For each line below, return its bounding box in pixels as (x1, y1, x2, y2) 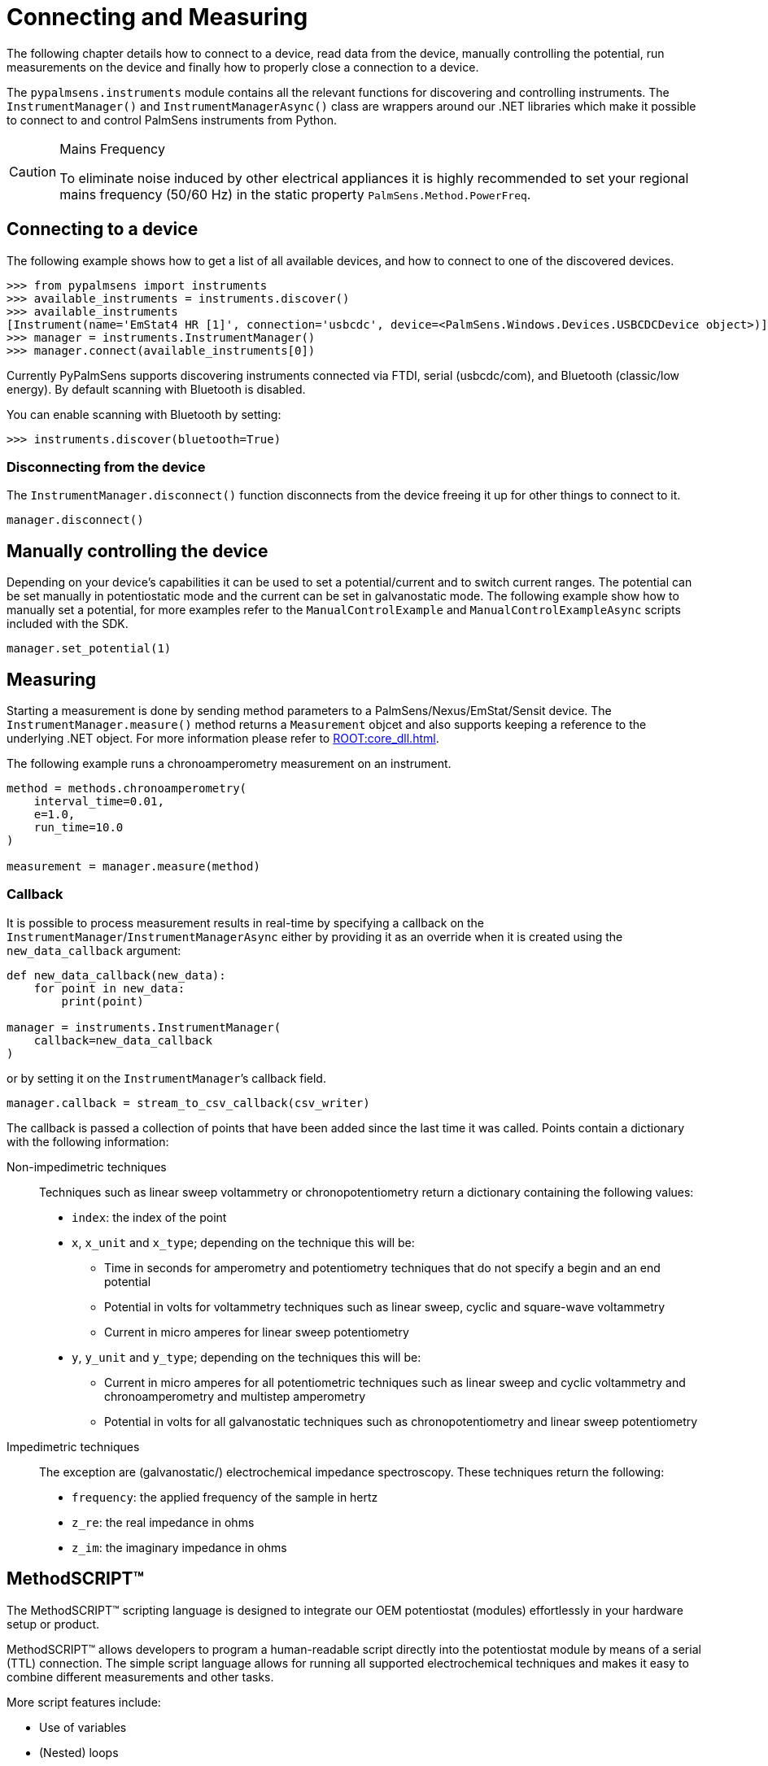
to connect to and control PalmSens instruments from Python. (7, 112, 338, 127)
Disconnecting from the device (7, 458, 206, 475)
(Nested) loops (39, 1745, 119, 1759)
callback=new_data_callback (33, 1033, 212, 1047)
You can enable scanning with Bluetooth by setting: (7, 407, 281, 421)
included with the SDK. (7, 617, 129, 631)
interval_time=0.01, (33, 795, 164, 809)
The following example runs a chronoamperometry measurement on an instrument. (7, 757, 452, 771)
